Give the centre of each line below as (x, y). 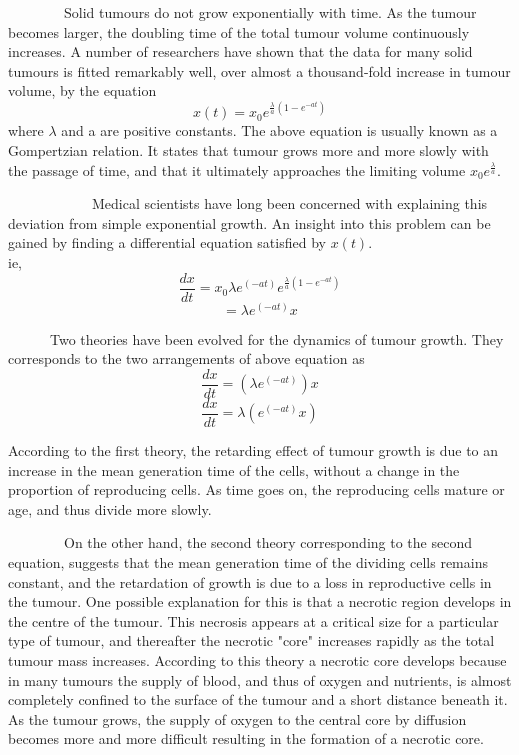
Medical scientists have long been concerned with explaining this (289, 203)
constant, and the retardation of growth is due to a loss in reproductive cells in (250, 581)
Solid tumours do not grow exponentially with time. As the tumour (270, 12)
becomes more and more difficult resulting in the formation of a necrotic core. (246, 738)
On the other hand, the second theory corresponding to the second (267, 542)
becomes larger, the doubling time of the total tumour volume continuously (239, 31)
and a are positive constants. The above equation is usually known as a (279, 130)
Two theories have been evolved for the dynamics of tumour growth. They (276, 338)
